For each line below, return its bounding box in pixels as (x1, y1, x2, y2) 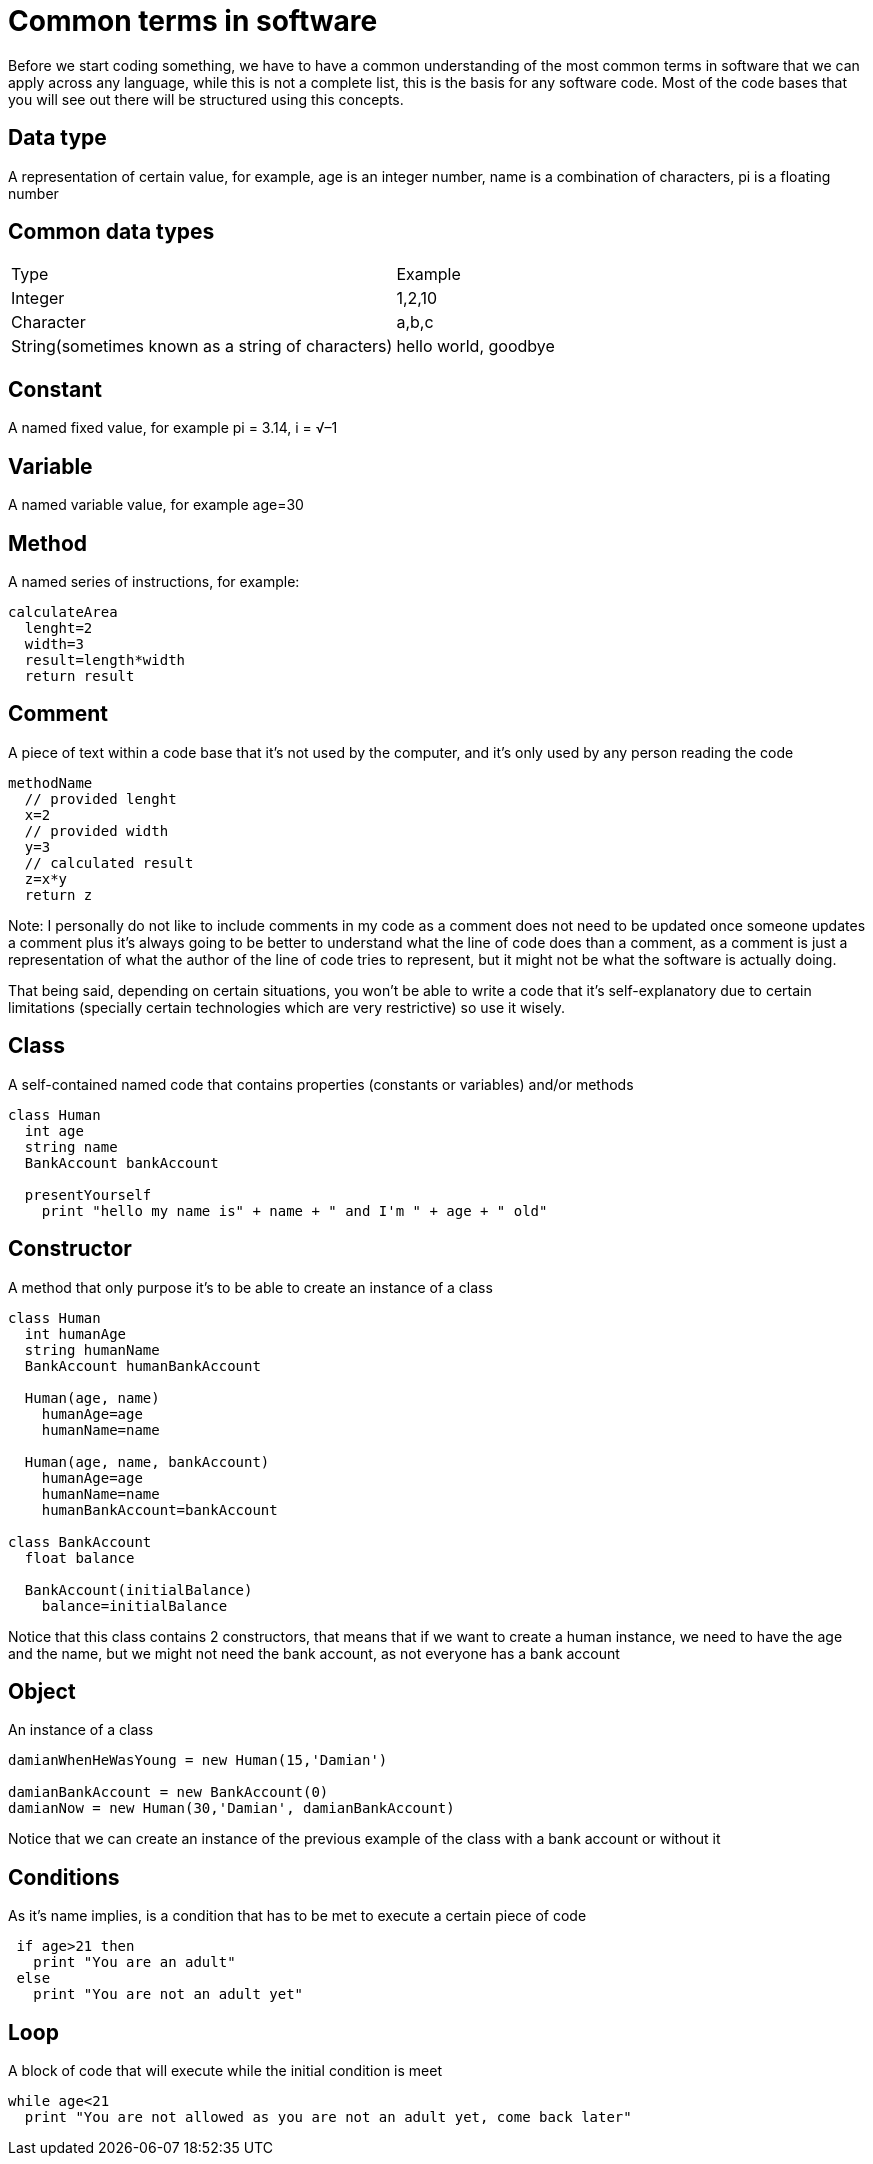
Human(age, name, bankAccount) (24, 1453, 270, 1470)
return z (24, 886, 93, 903)
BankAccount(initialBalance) (24, 1581, 253, 1598)
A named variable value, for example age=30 (8, 496, 304, 514)
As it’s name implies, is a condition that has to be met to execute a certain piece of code (8, 1907, 587, 1925)
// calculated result (24, 854, 194, 871)
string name (24, 1138, 118, 1155)
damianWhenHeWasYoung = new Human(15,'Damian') (8, 1752, 388, 1769)
